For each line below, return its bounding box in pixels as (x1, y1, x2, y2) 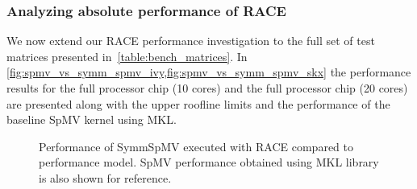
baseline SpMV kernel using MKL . (6, 111, 177, 128)
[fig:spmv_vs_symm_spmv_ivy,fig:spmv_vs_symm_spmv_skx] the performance (6, 64, 411, 80)
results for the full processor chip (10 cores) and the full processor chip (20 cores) (6, 80, 408, 96)
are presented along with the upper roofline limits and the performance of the (6, 95, 390, 112)
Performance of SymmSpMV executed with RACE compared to (39, 138, 353, 154)
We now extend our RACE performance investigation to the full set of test (6, 32, 375, 49)
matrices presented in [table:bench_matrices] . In (6, 47, 248, 64)
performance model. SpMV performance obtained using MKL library (39, 154, 379, 171)
